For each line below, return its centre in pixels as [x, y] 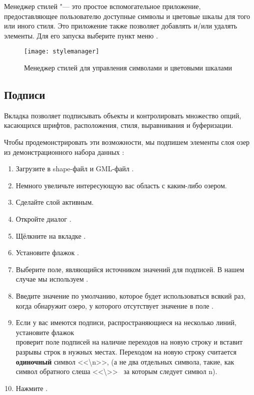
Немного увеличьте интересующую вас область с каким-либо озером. [121, 185]
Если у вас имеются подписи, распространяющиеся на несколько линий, [126, 322]
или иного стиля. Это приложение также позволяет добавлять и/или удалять [121, 26]
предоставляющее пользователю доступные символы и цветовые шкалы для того [127, 16]
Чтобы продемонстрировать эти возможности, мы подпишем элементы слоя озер [127, 142]
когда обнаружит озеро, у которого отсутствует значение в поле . [115, 305]
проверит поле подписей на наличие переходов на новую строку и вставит [129, 342]
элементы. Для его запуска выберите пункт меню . [81, 35]
